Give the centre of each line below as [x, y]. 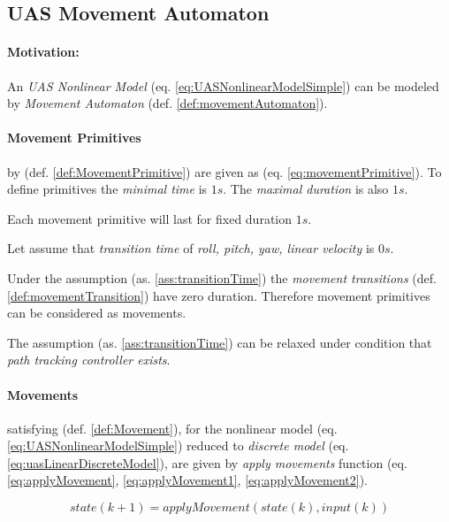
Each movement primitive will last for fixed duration [150, 218]
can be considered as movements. [97, 313]
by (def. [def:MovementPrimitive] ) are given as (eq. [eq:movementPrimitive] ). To [224, 171]
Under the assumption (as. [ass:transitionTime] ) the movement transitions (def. [222, 277]
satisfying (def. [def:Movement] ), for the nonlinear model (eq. [172, 428]
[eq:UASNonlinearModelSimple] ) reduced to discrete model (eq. [178, 445]
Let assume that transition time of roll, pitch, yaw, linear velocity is [191, 248]
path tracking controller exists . [89, 360]
